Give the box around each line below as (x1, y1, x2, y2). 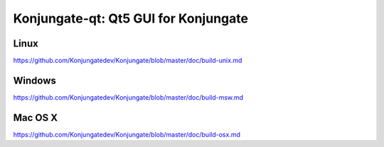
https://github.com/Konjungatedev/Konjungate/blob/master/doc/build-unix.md (13, 57, 242, 65)
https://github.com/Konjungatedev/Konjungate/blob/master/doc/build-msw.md (13, 93, 244, 102)
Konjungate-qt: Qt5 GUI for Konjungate (13, 11, 249, 26)
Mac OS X (13, 112, 58, 124)
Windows (13, 74, 56, 86)
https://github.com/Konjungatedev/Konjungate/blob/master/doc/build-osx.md (13, 130, 241, 139)
